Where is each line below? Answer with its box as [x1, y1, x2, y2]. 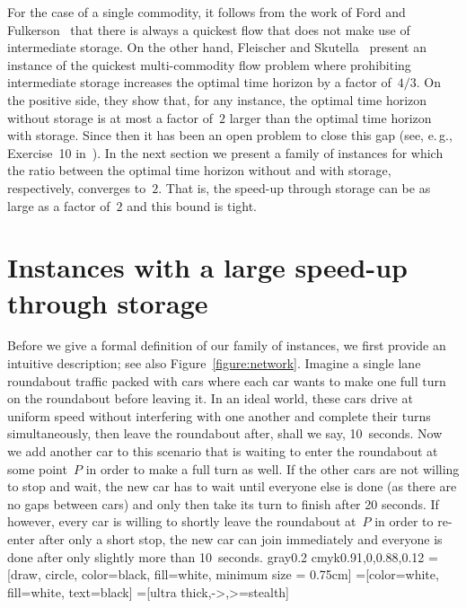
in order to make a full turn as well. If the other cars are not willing [85, 459, 460, 478]
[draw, [7, 565, 41, 584]
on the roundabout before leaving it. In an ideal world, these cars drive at [7, 389, 413, 408]
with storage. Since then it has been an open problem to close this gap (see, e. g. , [7, 126, 453, 145]
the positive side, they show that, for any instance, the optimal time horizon [7, 90, 427, 109]
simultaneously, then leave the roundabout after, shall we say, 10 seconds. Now [7, 424, 443, 443]
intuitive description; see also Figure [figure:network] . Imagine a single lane [7, 354, 421, 373]
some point [7, 459, 67, 478]
